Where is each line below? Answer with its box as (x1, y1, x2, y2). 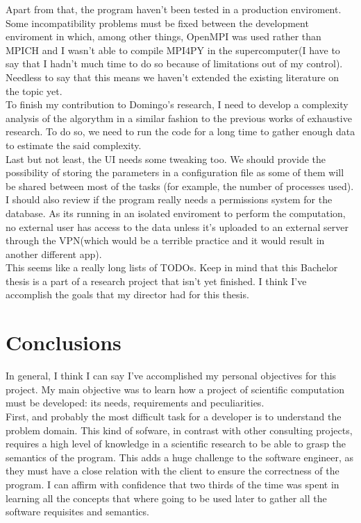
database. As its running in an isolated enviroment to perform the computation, (6, 205, 346, 220)
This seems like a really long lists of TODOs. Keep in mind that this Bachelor (6, 260, 338, 275)
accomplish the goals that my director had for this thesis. (6, 287, 249, 302)
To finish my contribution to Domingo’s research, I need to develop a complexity (6, 97, 349, 112)
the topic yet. (6, 83, 62, 98)
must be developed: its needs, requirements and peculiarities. (6, 395, 265, 410)
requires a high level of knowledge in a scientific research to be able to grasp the (6, 436, 346, 451)
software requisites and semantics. (6, 504, 149, 519)
